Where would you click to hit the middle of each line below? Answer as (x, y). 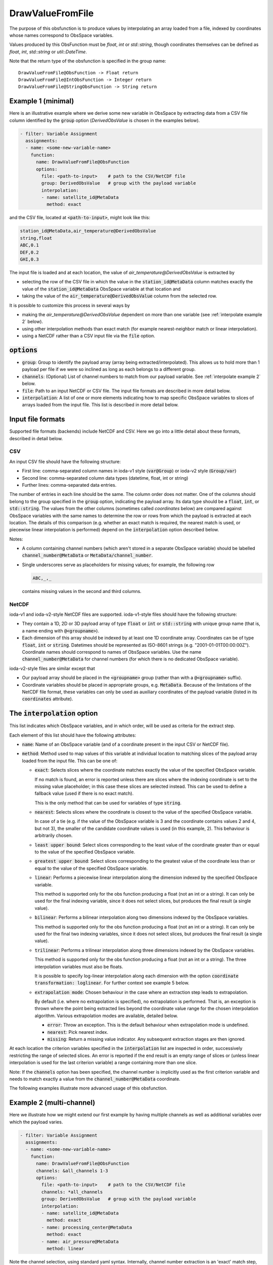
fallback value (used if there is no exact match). (84, 793)
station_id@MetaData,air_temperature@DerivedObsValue (88, 231)
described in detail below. (36, 438)
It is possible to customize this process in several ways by (70, 305)
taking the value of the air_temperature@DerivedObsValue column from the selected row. (120, 296)
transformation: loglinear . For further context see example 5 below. (112, 983)
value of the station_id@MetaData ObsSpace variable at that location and (101, 289)
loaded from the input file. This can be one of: (70, 761)
